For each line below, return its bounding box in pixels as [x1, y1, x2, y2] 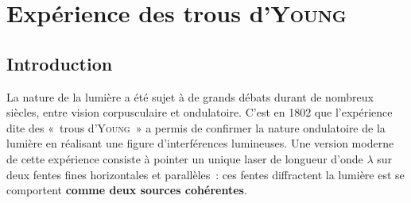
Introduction [6, 51, 113, 75]
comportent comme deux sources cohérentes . [6, 182, 247, 198]
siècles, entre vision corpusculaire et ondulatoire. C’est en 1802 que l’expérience [6, 104, 393, 121]
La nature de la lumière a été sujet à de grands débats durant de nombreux [6, 88, 374, 105]
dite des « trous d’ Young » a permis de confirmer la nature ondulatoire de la [6, 119, 386, 136]
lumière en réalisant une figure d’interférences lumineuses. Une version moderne [6, 135, 394, 151]
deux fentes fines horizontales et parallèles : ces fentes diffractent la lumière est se [6, 166, 405, 182]
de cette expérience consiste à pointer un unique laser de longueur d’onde [6, 150, 363, 167]
